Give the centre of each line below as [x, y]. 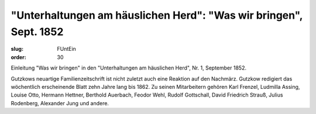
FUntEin [66, 49]
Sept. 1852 [37, 32]
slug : [17, 49]
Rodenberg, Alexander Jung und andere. [60, 103]
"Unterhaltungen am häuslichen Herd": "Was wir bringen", [157, 15]
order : [18, 57]
